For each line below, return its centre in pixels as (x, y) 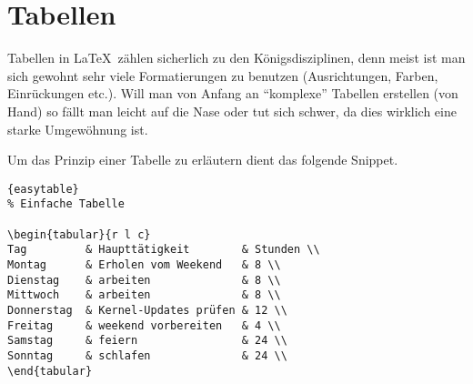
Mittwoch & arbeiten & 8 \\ (144, 295)
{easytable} (43, 189)
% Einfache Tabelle (66, 204)
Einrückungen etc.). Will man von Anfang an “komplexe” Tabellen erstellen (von (233, 93)
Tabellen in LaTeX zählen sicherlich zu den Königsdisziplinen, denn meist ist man (236, 58)
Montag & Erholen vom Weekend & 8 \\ (144, 264)
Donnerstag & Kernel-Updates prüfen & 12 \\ (147, 310)
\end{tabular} (50, 371)
